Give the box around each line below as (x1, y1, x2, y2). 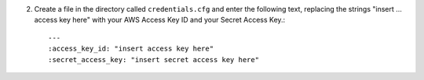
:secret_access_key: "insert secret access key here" (48, 55, 259, 64)
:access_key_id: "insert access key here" (48, 44, 214, 54)
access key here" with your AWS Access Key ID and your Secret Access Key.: (34, 16, 286, 25)
